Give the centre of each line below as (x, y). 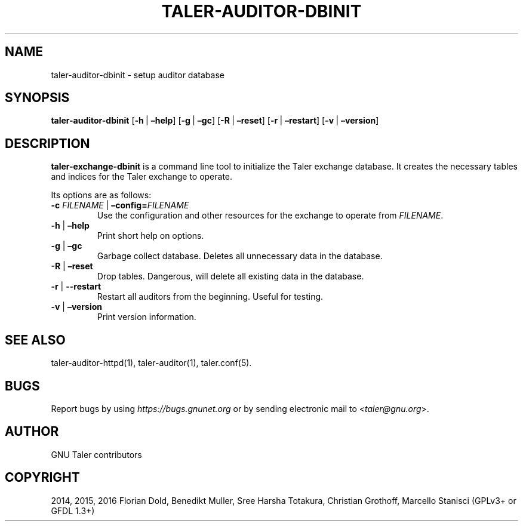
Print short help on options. (150, 236)
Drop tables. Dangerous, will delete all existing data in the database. (230, 276)
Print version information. (147, 317)
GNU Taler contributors (96, 454)
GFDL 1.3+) (73, 510)
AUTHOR (32, 432)
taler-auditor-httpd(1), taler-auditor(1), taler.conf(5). (151, 363)
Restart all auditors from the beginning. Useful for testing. (210, 297)
